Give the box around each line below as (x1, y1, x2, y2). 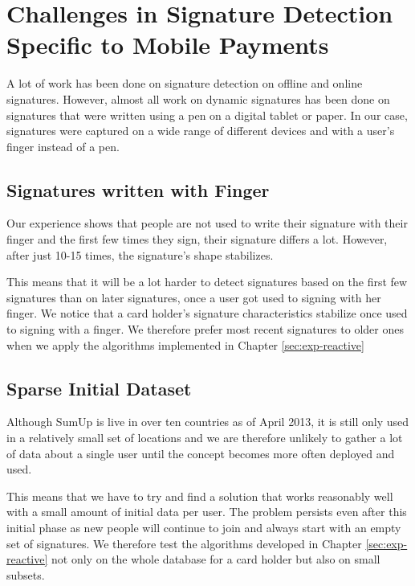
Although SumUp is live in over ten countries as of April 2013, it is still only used (6, 413, 409, 430)
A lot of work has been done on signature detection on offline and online (6, 75, 363, 92)
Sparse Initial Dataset (6, 375, 192, 400)
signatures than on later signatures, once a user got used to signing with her (6, 289, 381, 305)
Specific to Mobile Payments (6, 28, 329, 61)
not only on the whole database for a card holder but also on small (51, 551, 380, 568)
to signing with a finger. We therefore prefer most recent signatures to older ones (6, 321, 404, 338)
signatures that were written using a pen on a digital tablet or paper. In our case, (6, 106, 408, 123)
